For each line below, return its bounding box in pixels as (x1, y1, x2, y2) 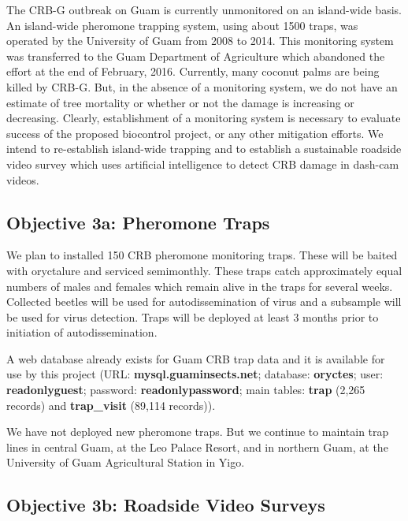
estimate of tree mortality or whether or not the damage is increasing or (6, 94, 354, 110)
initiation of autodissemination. (6, 324, 158, 341)
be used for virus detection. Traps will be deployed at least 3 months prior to (6, 308, 379, 325)
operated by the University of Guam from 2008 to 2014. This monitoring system (6, 32, 394, 49)
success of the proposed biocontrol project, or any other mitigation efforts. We (6, 125, 384, 141)
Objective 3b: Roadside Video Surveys (6, 493, 325, 517)
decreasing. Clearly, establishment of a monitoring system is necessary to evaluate (6, 110, 401, 126)
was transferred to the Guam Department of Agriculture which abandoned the (6, 47, 385, 64)
